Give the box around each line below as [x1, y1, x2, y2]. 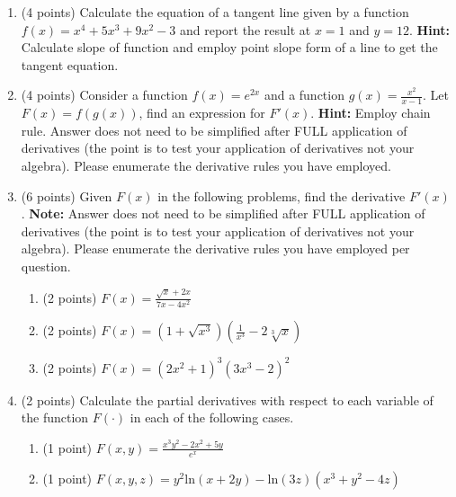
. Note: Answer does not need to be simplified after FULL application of [21, 204, 425, 223]
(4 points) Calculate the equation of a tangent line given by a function [21, 3, 409, 21]
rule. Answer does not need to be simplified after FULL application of [21, 120, 407, 139]
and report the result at [179, 20, 311, 39]
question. [21, 256, 71, 275]
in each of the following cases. [130, 408, 294, 427]
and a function [264, 85, 344, 104]
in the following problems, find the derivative [157, 186, 406, 205]
